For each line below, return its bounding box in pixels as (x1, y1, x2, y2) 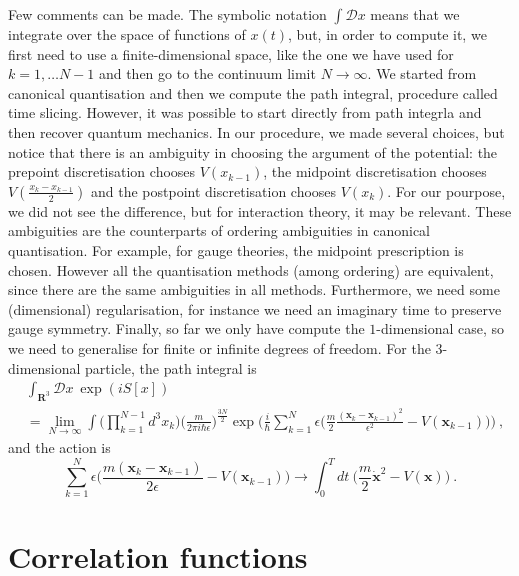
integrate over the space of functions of (8, 24, 246, 44)
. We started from (367, 63, 477, 84)
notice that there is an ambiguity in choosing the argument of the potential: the (8, 141, 498, 162)
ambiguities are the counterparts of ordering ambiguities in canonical (8, 220, 431, 241)
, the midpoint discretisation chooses (263, 161, 487, 182)
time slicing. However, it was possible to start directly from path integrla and (8, 102, 482, 123)
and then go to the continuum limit (98, 63, 316, 84)
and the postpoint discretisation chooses (91, 180, 337, 201)
